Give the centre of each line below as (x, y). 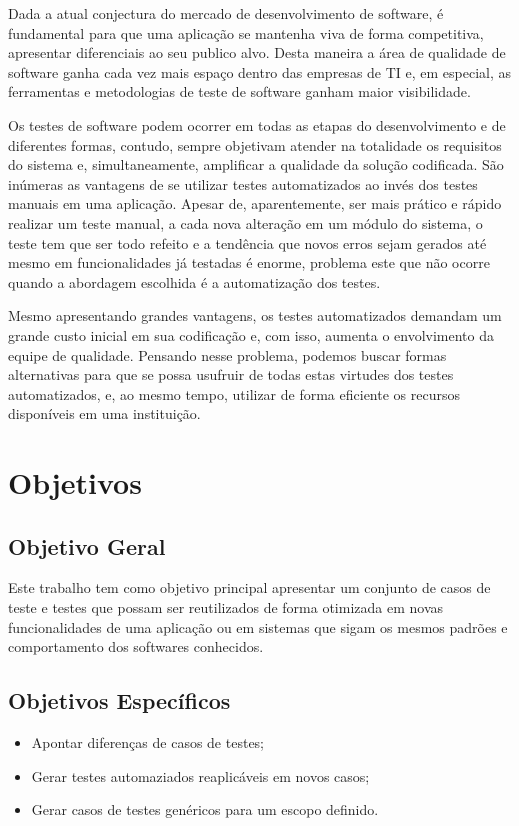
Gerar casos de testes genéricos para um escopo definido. (205, 809)
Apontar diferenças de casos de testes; (147, 742)
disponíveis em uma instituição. (104, 413)
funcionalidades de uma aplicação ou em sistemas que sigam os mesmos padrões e (258, 626)
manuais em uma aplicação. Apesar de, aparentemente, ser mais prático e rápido (255, 203)
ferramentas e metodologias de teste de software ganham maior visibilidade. (239, 91)
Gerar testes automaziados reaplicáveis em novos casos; (200, 775)
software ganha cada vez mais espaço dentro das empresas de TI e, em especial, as (260, 71)
